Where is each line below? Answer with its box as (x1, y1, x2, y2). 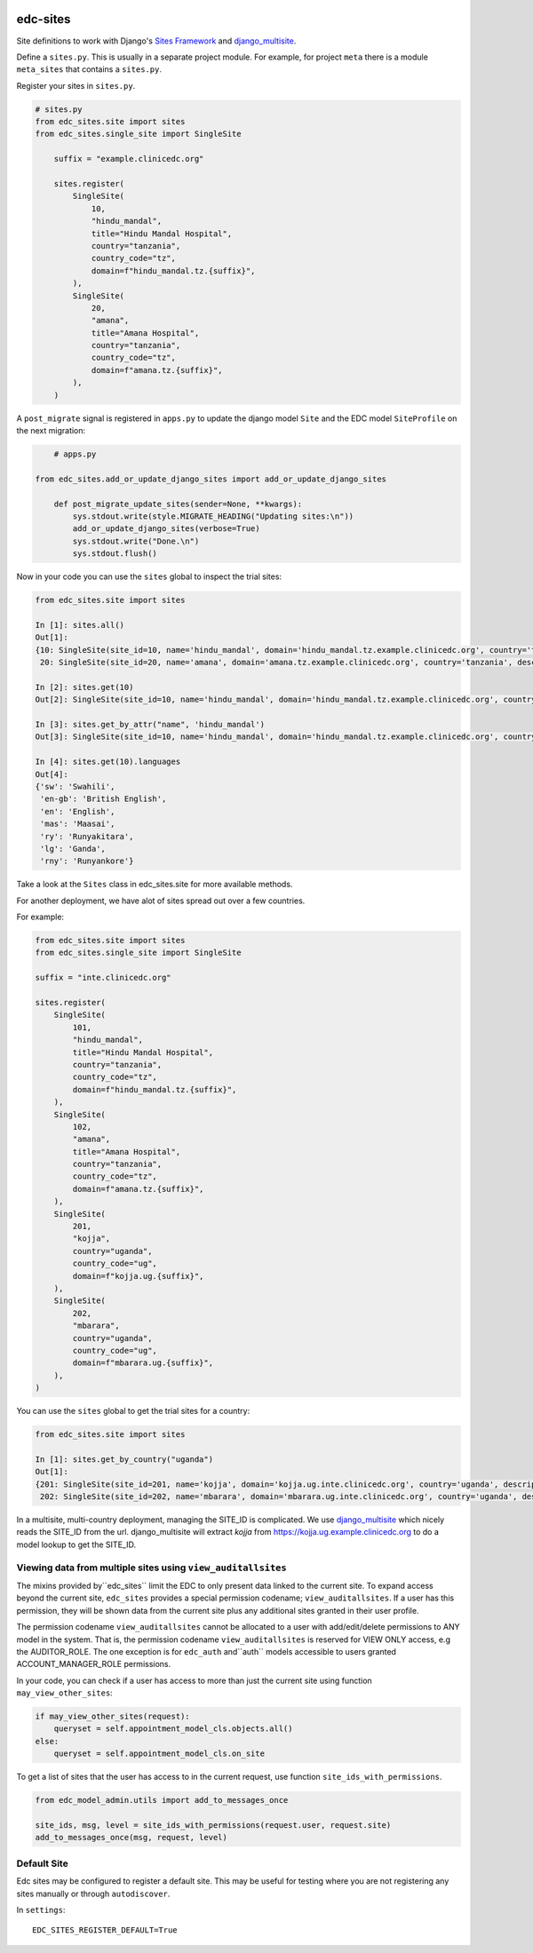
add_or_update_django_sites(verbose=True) (72, 524, 261, 534)
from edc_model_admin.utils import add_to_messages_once (35, 1795, 289, 1806)
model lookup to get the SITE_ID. (16, 1539, 137, 1550)
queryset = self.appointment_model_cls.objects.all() (53, 1724, 293, 1734)
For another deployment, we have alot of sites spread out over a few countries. (16, 895, 306, 906)
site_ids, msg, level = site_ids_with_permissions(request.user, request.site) (35, 1820, 392, 1830)
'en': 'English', (40, 806, 115, 816)
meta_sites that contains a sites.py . (16, 64, 162, 75)
